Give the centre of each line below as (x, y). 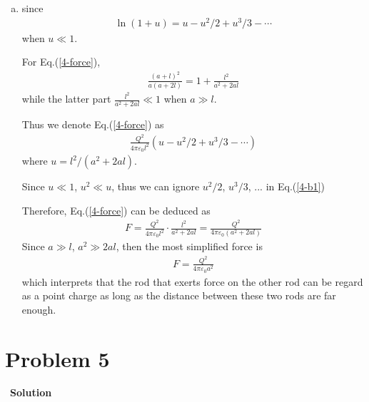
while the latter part (66, 99)
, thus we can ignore (156, 186)
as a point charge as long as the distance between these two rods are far (179, 295)
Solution (31, 392)
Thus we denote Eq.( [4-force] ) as (93, 124)
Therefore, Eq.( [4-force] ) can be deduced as (116, 210)
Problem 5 (57, 358)
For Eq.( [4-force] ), (61, 62)
